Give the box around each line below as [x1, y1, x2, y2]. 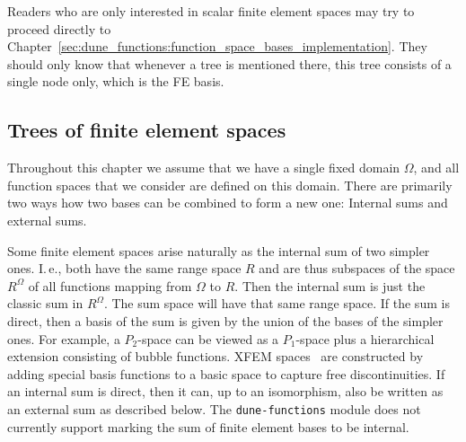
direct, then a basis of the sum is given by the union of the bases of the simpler [7, 311, 444, 330]
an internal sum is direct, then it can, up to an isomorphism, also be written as [7, 382, 444, 401]
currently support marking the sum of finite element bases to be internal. [7, 417, 409, 436]
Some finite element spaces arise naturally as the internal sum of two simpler [7, 241, 430, 260]
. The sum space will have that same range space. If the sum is [103, 294, 450, 313]
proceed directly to [7, 19, 111, 38]
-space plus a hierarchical [295, 329, 435, 348]
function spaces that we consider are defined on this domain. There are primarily [7, 175, 453, 194]
